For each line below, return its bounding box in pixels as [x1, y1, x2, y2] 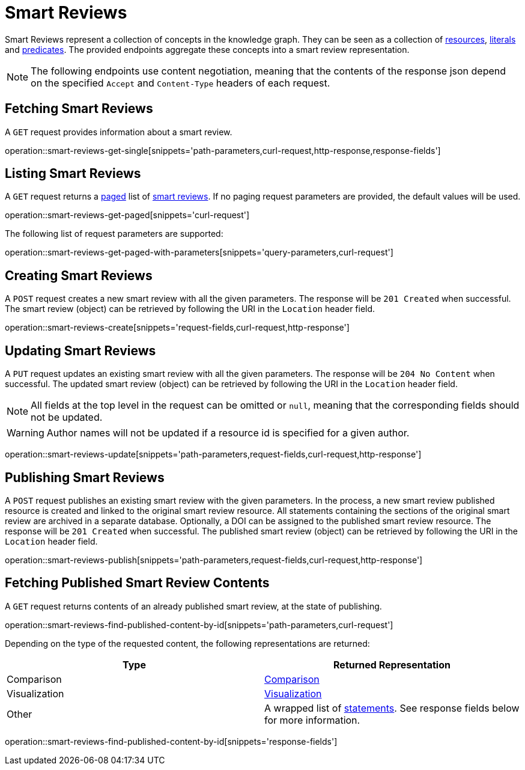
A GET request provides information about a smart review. [5, 126, 232, 137]
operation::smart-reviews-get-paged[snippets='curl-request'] [5, 210, 250, 221]
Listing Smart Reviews [5, 166, 141, 182]
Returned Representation [333, 658, 451, 671]
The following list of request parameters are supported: [5, 228, 223, 239]
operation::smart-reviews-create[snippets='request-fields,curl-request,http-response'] [5, 322, 350, 333]
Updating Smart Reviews [5, 343, 156, 358]
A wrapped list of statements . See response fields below [264, 701, 520, 714]
